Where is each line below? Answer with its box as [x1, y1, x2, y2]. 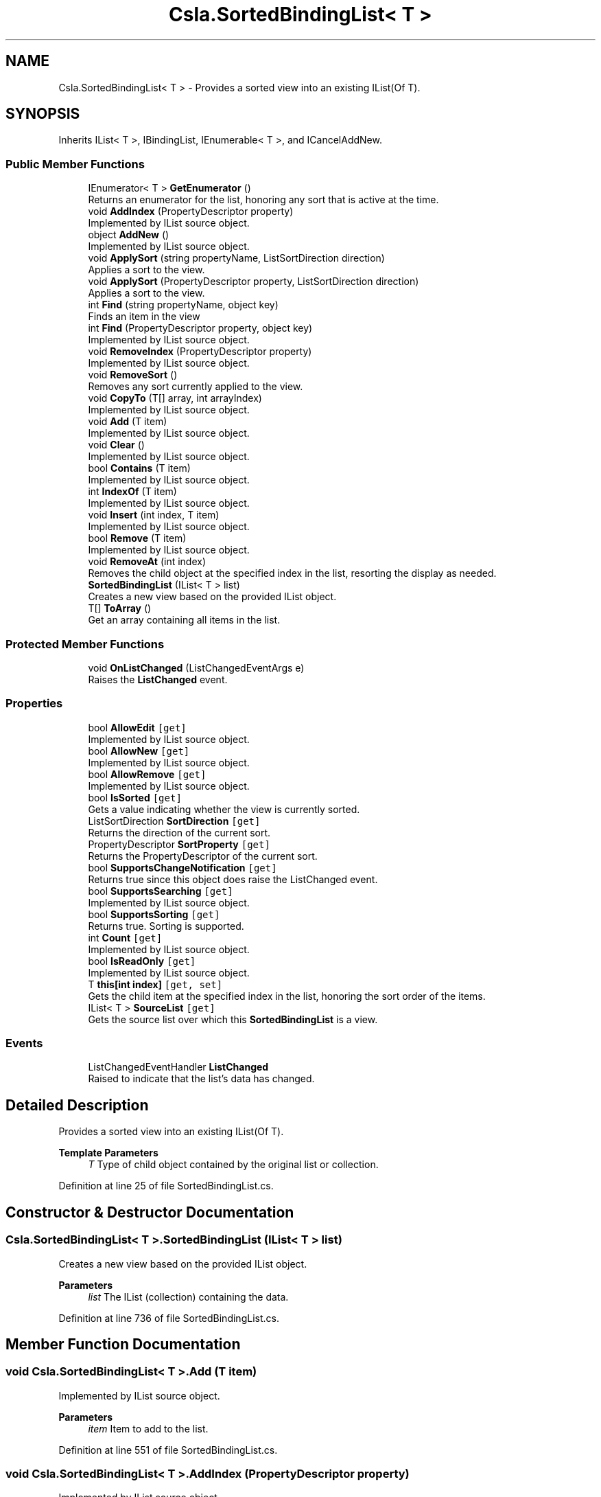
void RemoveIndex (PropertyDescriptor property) [88, 345, 312, 358]
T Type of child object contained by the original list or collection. [88, 1158, 379, 1171]
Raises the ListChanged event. [88, 673, 228, 685]
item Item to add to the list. [88, 1422, 209, 1435]
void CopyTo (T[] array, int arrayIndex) [88, 392, 262, 404]
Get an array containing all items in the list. [88, 614, 281, 626]
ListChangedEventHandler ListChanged [88, 1061, 269, 1073]
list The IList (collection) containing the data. [88, 1290, 289, 1303]
